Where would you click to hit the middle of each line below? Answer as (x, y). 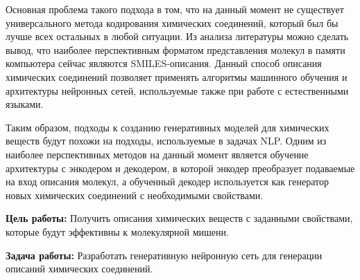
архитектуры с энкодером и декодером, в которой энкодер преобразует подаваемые (180, 168)
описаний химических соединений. (79, 269)
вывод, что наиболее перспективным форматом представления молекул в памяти (175, 49)
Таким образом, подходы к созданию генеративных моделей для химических (168, 127)
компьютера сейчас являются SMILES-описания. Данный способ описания (164, 63)
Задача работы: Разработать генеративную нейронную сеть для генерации (164, 255)
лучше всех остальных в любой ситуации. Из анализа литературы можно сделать (177, 36)
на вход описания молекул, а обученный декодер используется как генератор (167, 181)
